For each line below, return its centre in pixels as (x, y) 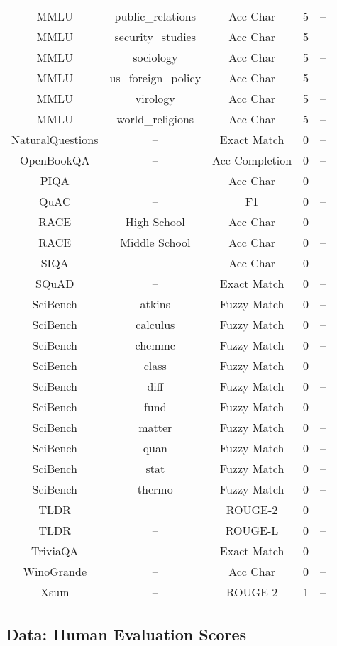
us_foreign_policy (155, 78)
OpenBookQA (55, 160)
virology (155, 98)
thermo (155, 489)
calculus (155, 324)
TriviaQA (55, 551)
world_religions (155, 119)
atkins (155, 304)
